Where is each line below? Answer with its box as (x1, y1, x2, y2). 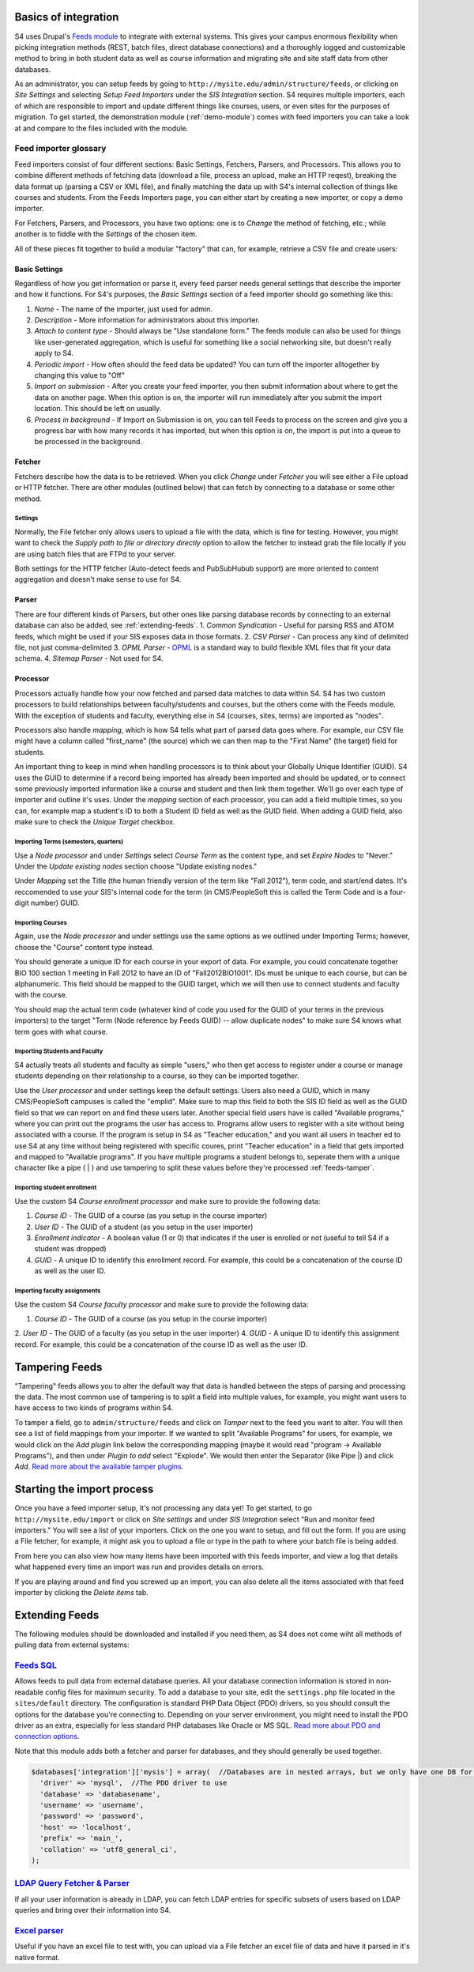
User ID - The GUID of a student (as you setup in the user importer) (34, 1222, 254, 1231)
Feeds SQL (14, 1660, 57, 1671)
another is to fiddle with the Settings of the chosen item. (14, 229, 197, 239)
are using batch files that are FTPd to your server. (14, 549, 176, 559)
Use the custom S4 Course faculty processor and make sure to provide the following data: (14, 1299, 309, 1309)
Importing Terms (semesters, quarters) (14, 838, 124, 846)
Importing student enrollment (14, 1184, 97, 1192)
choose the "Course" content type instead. (14, 942, 154, 952)
